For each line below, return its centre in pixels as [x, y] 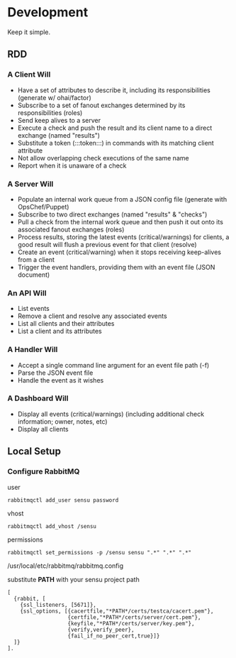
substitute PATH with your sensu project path [73, 579]
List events [33, 309]
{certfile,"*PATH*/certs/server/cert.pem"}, [134, 617]
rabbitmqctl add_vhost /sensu [52, 526]
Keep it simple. [29, 32]
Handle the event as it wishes [61, 380]
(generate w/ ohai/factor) [55, 97]
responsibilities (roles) [50, 113]
